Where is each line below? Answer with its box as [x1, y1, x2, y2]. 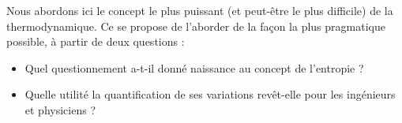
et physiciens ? [24, 101, 96, 117]
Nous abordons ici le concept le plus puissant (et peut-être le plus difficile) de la [6, 2, 393, 18]
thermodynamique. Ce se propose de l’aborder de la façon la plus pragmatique [6, 17, 385, 34]
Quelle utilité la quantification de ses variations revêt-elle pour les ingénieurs [24, 86, 396, 102]
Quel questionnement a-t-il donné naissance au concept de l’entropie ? [24, 59, 364, 76]
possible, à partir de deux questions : [6, 33, 185, 50]
